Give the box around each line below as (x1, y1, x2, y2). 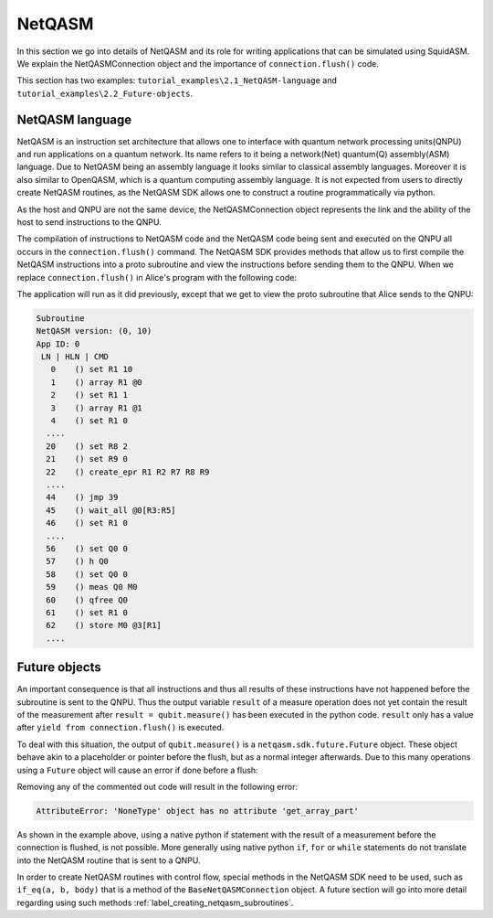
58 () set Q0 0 (46, 569, 128, 580)
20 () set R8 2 (46, 441, 128, 452)
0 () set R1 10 (50, 364, 133, 375)
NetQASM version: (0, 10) (36, 326, 152, 336)
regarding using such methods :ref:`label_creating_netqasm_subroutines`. (16, 897, 294, 908)
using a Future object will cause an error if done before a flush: (16, 764, 259, 775)
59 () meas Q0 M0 (46, 582, 138, 592)
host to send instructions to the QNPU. (16, 216, 162, 228)
